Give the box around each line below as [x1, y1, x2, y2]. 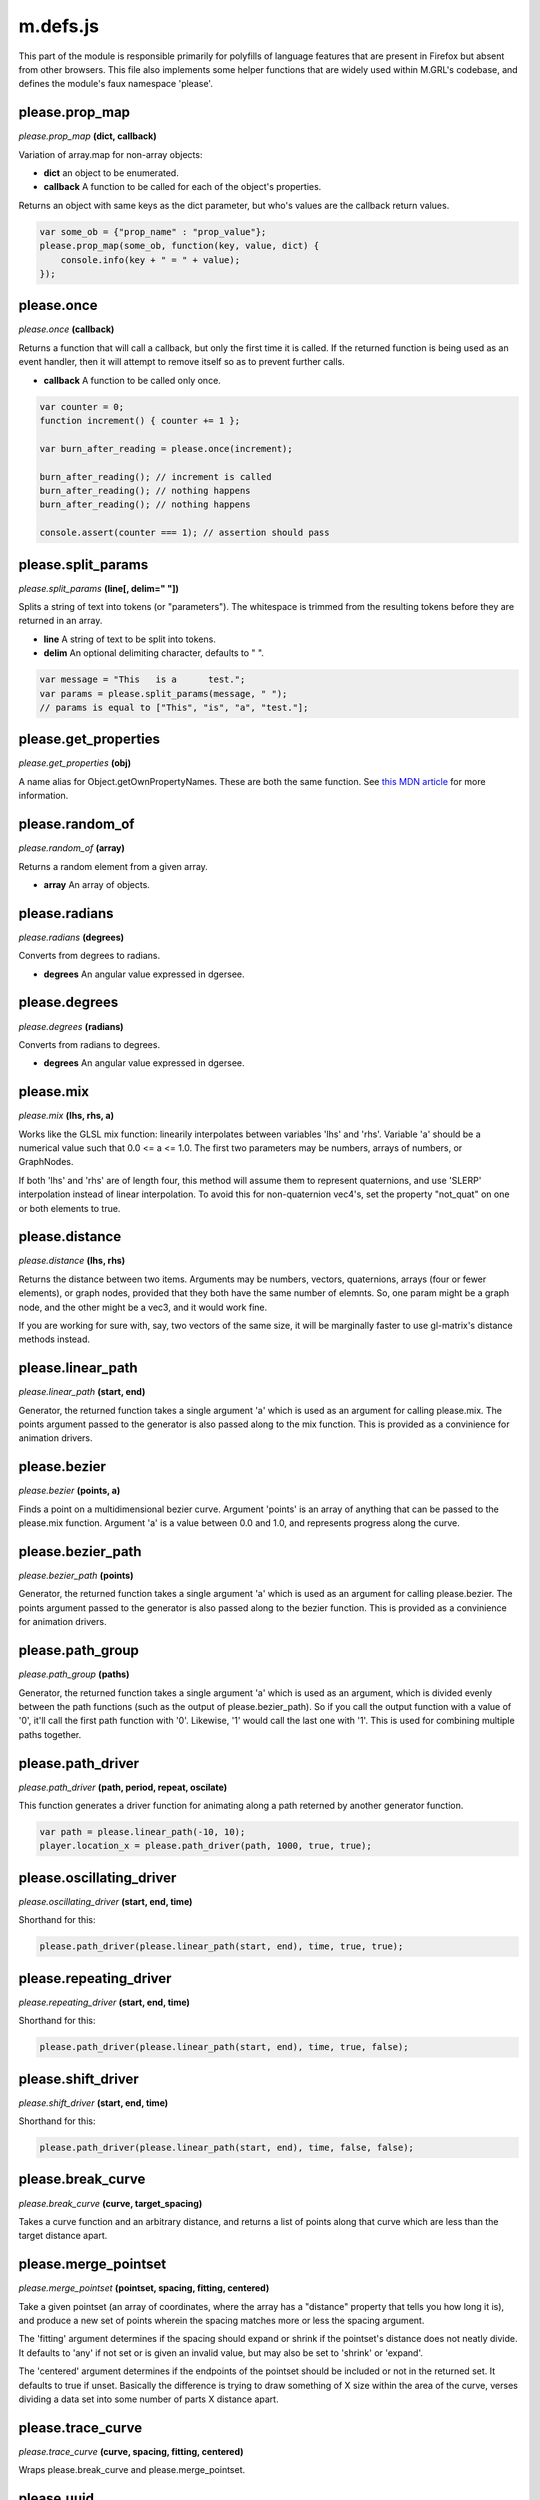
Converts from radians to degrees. [18, 1038, 160, 1050]
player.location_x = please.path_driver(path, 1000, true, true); [39, 1840, 372, 1852]
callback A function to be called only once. [43, 374, 222, 386]
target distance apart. [18, 2230, 108, 2242]
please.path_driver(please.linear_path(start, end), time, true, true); [39, 1941, 404, 1952]
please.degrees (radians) [18, 1020, 124, 1032]
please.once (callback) [18, 323, 115, 335]
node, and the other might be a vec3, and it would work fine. [18, 1301, 268, 1313]
